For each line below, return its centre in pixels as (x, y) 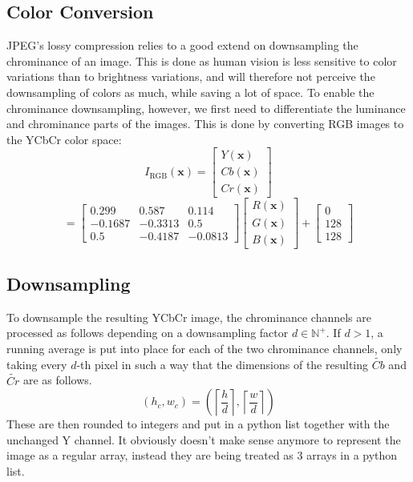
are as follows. (58, 380)
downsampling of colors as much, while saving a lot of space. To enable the (190, 92)
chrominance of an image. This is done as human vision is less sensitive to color (202, 60)
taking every (37, 364)
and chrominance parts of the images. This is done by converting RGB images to (205, 124)
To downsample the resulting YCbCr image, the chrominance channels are (189, 317)
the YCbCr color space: (64, 139)
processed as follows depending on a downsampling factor (148, 333)
